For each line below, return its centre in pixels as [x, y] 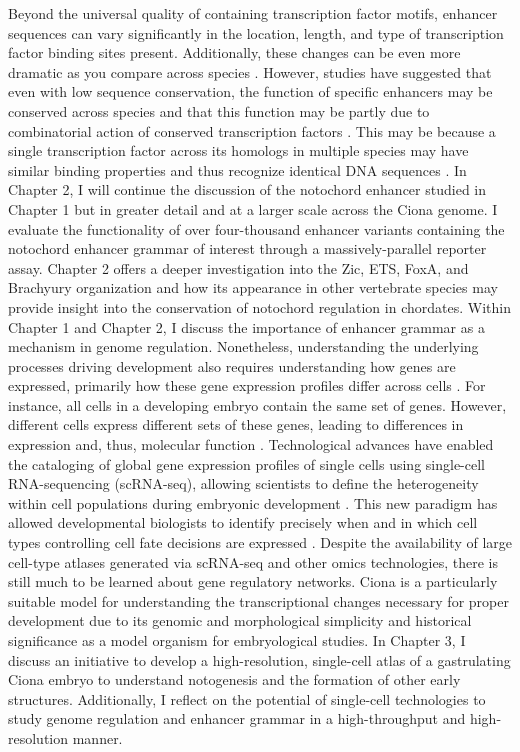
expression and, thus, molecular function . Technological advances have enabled [251, 444]
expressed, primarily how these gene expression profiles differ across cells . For [247, 385]
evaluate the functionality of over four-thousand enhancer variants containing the [256, 228]
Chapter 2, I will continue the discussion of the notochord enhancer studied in [247, 189]
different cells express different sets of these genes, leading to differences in [236, 424]
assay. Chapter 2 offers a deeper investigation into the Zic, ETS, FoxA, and [238, 267]
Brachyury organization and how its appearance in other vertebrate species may [253, 287]
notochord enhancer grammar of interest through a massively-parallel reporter [247, 248]
